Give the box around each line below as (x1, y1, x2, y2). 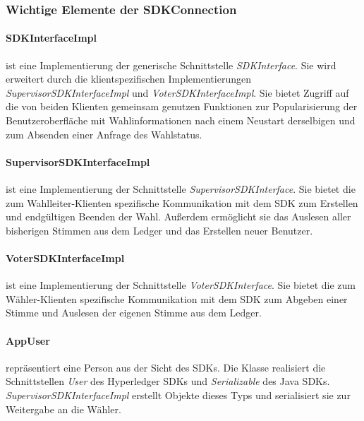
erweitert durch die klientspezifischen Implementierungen (6, 71, 251, 86)
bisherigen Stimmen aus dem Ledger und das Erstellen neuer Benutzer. (6, 223, 313, 237)
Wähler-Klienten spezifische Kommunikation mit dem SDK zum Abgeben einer (6, 291, 348, 306)
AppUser (6, 333, 50, 348)
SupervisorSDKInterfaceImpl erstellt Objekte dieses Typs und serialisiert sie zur (6, 387, 351, 402)
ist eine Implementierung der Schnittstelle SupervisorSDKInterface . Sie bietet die (6, 182, 356, 196)
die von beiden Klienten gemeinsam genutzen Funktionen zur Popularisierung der (6, 99, 358, 114)
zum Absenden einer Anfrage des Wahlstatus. (6, 126, 202, 141)
